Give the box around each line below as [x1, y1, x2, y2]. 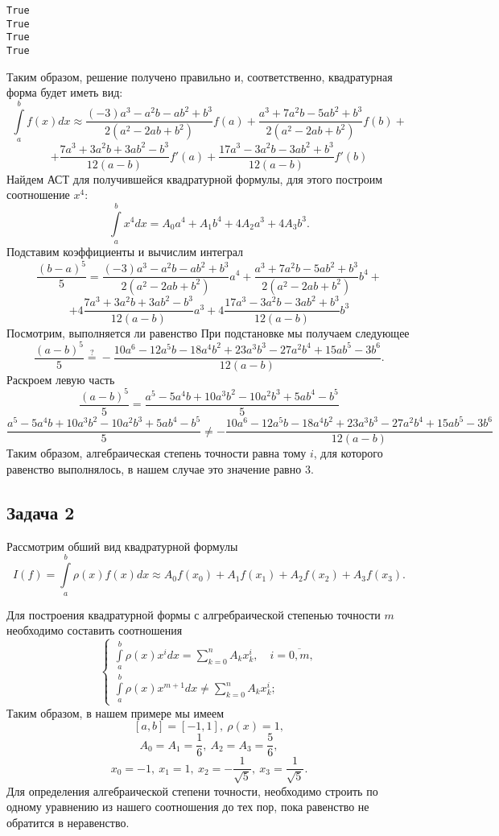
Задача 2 [6, 499, 75, 524]
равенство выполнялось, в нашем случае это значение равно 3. [6, 460, 314, 477]
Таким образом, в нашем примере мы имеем [6, 704, 225, 721]
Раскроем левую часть [6, 370, 115, 387]
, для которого [313, 445, 383, 461]
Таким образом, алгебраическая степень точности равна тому [6, 445, 307, 461]
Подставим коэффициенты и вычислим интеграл [6, 242, 244, 259]
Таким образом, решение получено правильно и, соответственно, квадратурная [6, 68, 393, 85]
